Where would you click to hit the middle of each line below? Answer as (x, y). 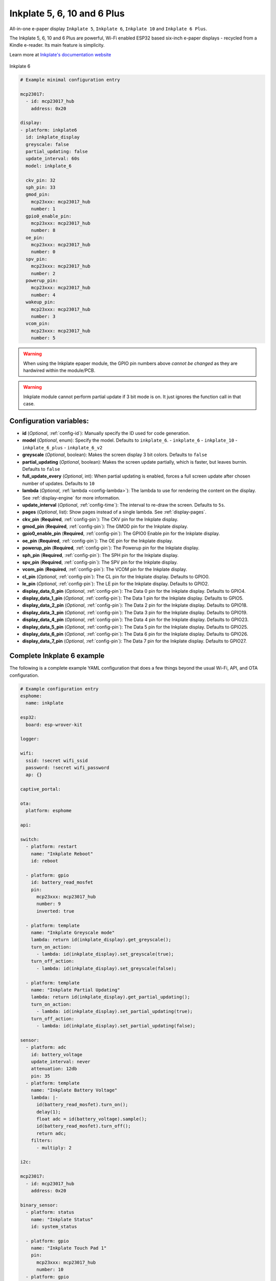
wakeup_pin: (41, 302)
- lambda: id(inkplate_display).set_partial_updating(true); (115, 1011)
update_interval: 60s (53, 159)
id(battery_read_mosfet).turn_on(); (82, 1105)
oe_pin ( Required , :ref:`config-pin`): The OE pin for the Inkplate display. (98, 541)
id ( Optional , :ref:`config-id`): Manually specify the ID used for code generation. (106, 433)
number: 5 (43, 338)
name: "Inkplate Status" (62, 1219)
